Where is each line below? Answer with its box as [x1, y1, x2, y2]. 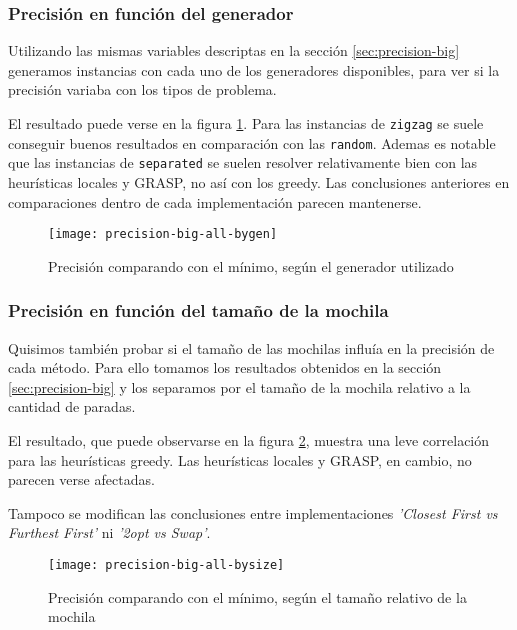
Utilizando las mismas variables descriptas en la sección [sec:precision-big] [8, 40, 460, 61]
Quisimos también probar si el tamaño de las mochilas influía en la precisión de [8, 337, 495, 358]
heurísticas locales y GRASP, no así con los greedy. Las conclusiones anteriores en [8, 171, 510, 192]
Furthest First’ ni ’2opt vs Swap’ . [8, 522, 211, 543]
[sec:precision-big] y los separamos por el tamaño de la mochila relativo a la [8, 376, 471, 397]
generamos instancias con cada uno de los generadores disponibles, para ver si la [8, 59, 500, 80]
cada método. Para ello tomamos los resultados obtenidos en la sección [8, 357, 442, 378]
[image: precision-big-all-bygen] [48, 227, 278, 242]
